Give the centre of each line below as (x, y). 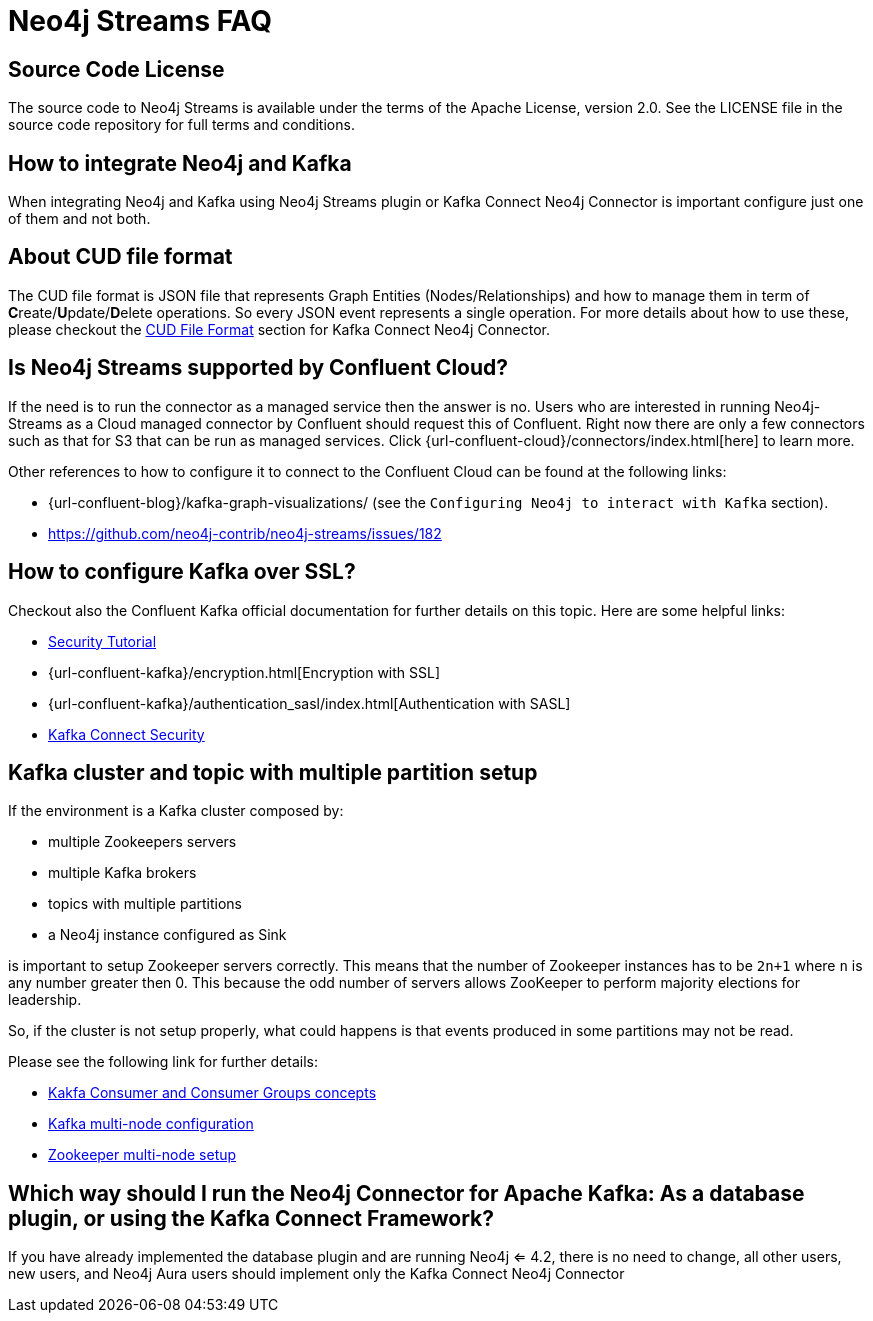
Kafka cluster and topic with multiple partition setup (273, 772)
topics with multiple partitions (145, 904)
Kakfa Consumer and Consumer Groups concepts (212, 1093)
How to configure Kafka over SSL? (182, 572)
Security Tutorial (102, 641)
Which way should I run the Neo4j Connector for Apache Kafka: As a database (406, 1193)
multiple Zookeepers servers (142, 842)
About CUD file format (120, 257)
